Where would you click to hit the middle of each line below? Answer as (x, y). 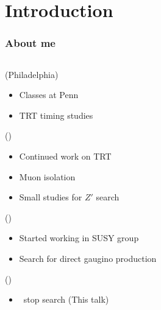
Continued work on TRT (65, 156)
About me (30, 43)
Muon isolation (47, 176)
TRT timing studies (56, 115)
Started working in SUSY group (79, 238)
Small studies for (51, 197)
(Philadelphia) (32, 74)
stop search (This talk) (66, 299)
